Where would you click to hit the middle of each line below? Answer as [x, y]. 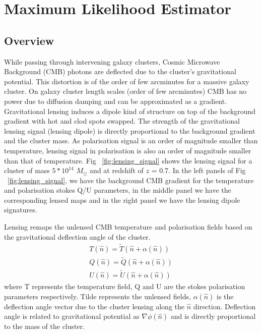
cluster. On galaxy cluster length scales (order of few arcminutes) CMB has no [125, 91]
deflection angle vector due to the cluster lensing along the [94, 306]
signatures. [21, 210]
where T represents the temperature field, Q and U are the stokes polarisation [125, 286]
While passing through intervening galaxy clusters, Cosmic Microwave [112, 61]
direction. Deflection [224, 306]
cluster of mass [27, 170]
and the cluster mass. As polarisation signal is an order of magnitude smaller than [131, 141]
